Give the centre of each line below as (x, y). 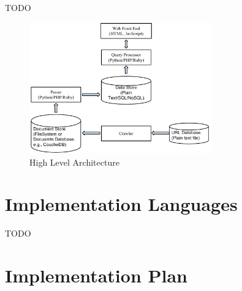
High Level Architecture (74, 162)
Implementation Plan (96, 275)
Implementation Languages (121, 204)
